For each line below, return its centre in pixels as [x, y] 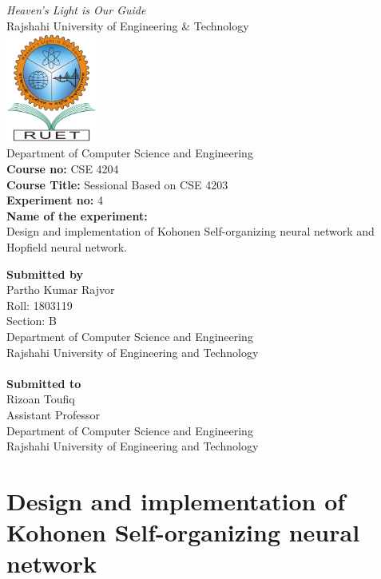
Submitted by [45, 274]
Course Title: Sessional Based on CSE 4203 [117, 184]
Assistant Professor [53, 414]
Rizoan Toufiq [41, 399]
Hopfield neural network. [67, 247]
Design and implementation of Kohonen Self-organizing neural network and [190, 231]
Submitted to [44, 383]
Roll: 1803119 [40, 305]
